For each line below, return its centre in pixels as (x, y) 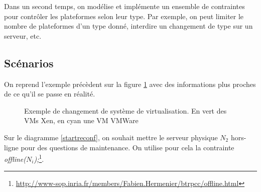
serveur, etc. (23, 35)
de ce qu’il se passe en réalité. (50, 94)
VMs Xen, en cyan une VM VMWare (81, 120)
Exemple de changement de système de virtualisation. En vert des (125, 110)
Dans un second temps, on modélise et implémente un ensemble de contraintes (124, 6)
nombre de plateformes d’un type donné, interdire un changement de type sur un (128, 26)
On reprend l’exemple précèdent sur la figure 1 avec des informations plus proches (130, 84)
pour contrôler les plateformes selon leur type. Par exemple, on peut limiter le (124, 16)
